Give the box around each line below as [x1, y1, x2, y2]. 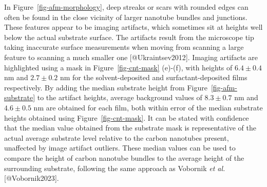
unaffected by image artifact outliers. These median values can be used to [4, 142, 236, 153]
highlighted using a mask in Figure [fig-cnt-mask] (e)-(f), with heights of [4, 62, 233, 72]
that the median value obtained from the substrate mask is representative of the [4, 122, 256, 133]
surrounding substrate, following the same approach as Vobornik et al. [4, 162, 225, 173]
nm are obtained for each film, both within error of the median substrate [33, 102, 263, 113]
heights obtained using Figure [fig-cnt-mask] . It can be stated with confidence [4, 112, 249, 123]
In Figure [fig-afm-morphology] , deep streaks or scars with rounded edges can [4, 2, 249, 12]
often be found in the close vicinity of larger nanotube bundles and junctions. [4, 11, 247, 22]
